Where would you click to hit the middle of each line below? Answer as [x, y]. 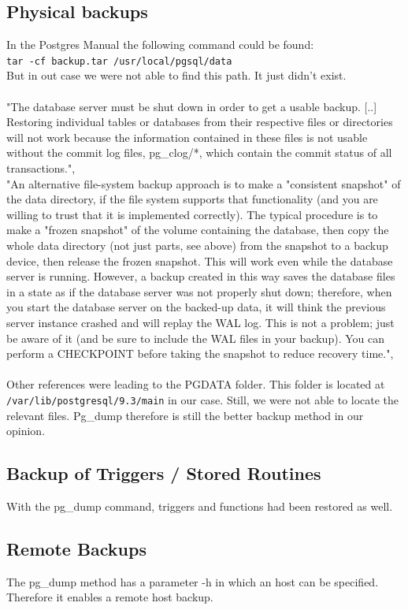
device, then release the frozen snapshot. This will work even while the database [200, 260]
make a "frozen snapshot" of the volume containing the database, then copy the [198, 230]
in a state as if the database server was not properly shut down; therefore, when [199, 291]
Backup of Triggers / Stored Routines [164, 473]
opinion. [26, 431]
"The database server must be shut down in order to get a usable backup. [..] [192, 106]
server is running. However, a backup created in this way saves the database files [201, 276]
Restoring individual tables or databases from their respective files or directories [200, 122]
